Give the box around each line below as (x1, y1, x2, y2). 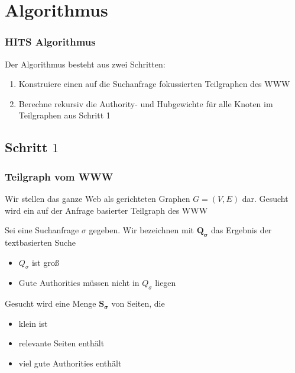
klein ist (18, 317, 48, 329)
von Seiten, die (111, 297, 165, 310)
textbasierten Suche (5, 236, 76, 248)
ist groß (31, 256, 59, 268)
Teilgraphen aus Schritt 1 (18, 109, 111, 121)
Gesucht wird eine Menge (5, 297, 96, 310)
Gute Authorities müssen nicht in (18, 276, 140, 289)
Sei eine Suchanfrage (5, 224, 79, 236)
